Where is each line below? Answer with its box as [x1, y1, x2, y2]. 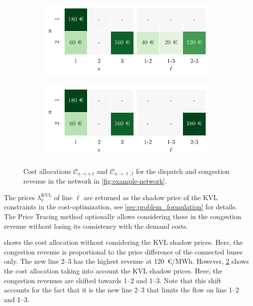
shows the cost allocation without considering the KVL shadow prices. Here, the [4, 237, 243, 247]
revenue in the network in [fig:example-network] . [23, 176, 167, 186]
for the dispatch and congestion [136, 166, 230, 176]
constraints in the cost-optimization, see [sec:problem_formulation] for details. [4, 202, 237, 212]
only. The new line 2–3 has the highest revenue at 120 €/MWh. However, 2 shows [4, 256, 249, 266]
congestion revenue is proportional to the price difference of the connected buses [4, 246, 243, 256]
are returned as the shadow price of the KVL [83, 192, 218, 202]
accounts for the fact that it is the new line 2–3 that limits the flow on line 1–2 [4, 285, 239, 295]
